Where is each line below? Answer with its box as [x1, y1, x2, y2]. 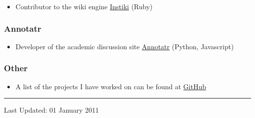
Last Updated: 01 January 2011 [4, 105, 99, 115]
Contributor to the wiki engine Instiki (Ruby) [15, 1, 153, 11]
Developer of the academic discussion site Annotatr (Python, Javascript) [15, 41, 234, 51]
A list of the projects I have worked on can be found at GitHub [15, 81, 206, 91]
